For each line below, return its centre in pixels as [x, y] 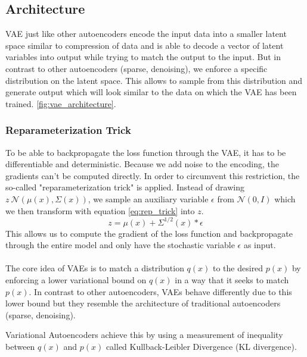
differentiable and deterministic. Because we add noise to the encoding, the [142, 164]
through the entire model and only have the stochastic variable [120, 245]
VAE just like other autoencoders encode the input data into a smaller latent [146, 34]
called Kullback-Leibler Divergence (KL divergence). [201, 346]
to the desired [238, 268]
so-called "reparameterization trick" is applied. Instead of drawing [125, 187]
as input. [260, 245]
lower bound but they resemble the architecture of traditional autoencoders [143, 303]
